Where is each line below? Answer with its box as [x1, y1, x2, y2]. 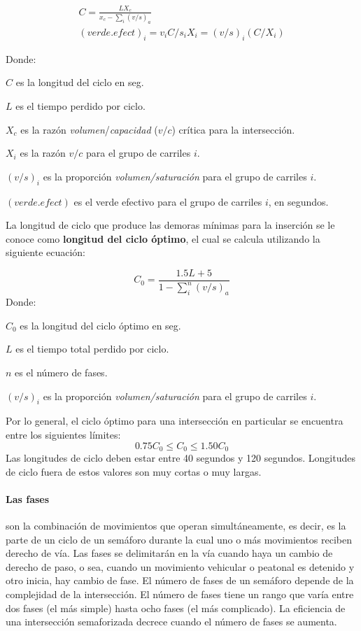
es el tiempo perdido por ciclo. [15, 99, 146, 113]
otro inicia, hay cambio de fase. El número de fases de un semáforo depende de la [6, 573, 354, 588]
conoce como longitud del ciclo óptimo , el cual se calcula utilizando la [6, 231, 320, 246]
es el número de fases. [15, 364, 108, 379]
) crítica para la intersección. [171, 122, 295, 136]
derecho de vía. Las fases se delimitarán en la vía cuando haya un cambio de [6, 546, 333, 560]
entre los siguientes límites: [6, 427, 121, 441]
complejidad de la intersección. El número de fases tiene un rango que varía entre [6, 586, 354, 601]
